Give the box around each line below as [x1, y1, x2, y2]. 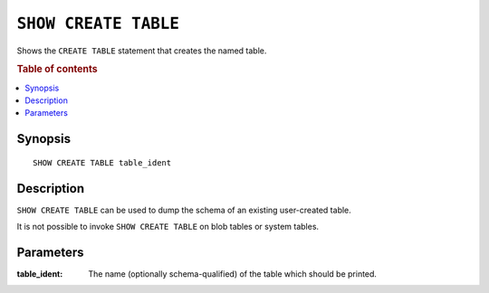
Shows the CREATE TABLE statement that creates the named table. [16, 45, 267, 56]
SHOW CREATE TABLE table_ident [33, 157, 172, 167]
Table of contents [16, 63, 99, 76]
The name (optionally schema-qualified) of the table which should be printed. [88, 268, 378, 279]
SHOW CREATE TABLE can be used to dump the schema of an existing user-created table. [16, 204, 352, 215]
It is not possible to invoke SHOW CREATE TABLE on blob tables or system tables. [16, 222, 320, 232]
